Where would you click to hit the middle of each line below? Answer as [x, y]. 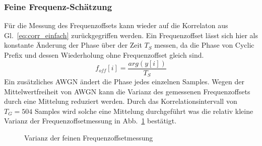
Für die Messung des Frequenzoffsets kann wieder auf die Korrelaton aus [116, 25]
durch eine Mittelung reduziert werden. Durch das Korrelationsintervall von [121, 101]
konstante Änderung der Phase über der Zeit [73, 45]
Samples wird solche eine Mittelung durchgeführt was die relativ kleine [144, 111]
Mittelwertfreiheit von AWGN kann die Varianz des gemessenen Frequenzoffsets [127, 91]
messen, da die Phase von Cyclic [204, 45]
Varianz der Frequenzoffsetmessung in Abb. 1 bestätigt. [90, 121]
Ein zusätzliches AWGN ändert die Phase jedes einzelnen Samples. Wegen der [124, 82]
